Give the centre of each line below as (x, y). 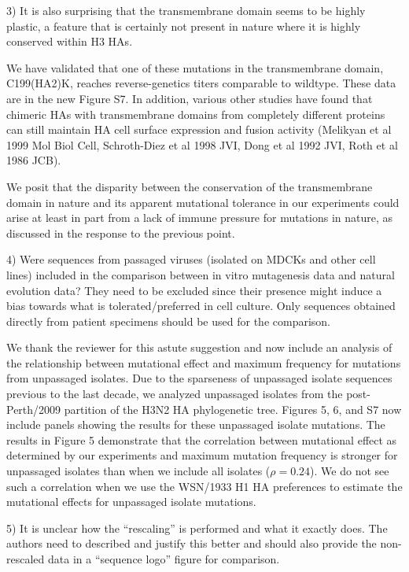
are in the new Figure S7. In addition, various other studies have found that (190, 98)
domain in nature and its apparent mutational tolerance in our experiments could (203, 202)
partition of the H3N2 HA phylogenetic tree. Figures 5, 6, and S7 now (233, 409)
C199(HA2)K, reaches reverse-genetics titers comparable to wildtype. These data (201, 83)
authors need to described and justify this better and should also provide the (192, 543)
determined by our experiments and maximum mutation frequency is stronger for (202, 455)
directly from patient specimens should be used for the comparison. (168, 321)
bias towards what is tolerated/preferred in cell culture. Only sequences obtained (201, 306)
